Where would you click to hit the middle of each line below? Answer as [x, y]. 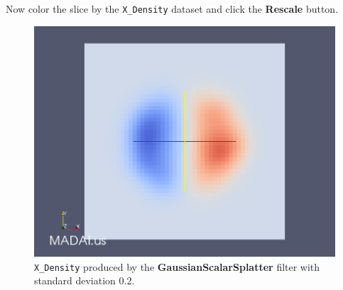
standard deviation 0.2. [85, 280]
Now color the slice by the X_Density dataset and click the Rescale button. [172, 9]
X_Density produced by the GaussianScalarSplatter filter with [177, 266]
